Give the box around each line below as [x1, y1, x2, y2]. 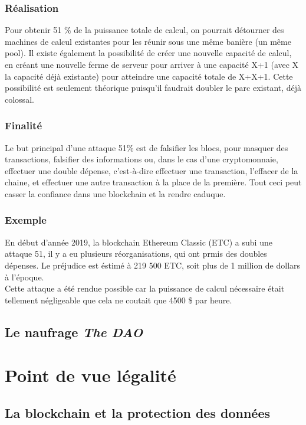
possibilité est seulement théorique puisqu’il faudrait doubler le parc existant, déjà [5, 81, 302, 94]
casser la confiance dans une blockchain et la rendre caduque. [5, 187, 226, 200]
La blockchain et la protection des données [5, 403, 270, 421]
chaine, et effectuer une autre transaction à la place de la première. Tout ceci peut [5, 176, 302, 188]
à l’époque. [5, 270, 44, 283]
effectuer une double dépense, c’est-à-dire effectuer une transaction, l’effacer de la [5, 164, 298, 176]
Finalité [5, 118, 42, 133]
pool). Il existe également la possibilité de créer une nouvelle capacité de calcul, [5, 47, 292, 59]
